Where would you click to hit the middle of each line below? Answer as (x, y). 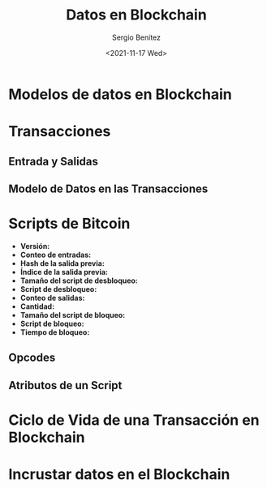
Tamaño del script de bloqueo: (73, 315)
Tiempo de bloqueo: (55, 332)
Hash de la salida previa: (62, 263)
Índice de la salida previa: (64, 272)
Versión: (35, 246)
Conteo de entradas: (56, 255)
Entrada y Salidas (54, 161)
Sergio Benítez (136, 37)
